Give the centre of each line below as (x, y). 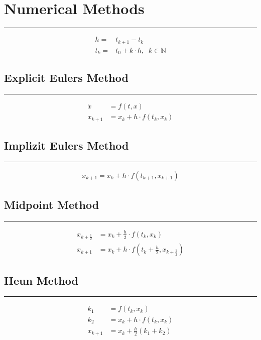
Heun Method (41, 280)
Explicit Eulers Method (66, 78)
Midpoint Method (52, 205)
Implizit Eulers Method (67, 145)
